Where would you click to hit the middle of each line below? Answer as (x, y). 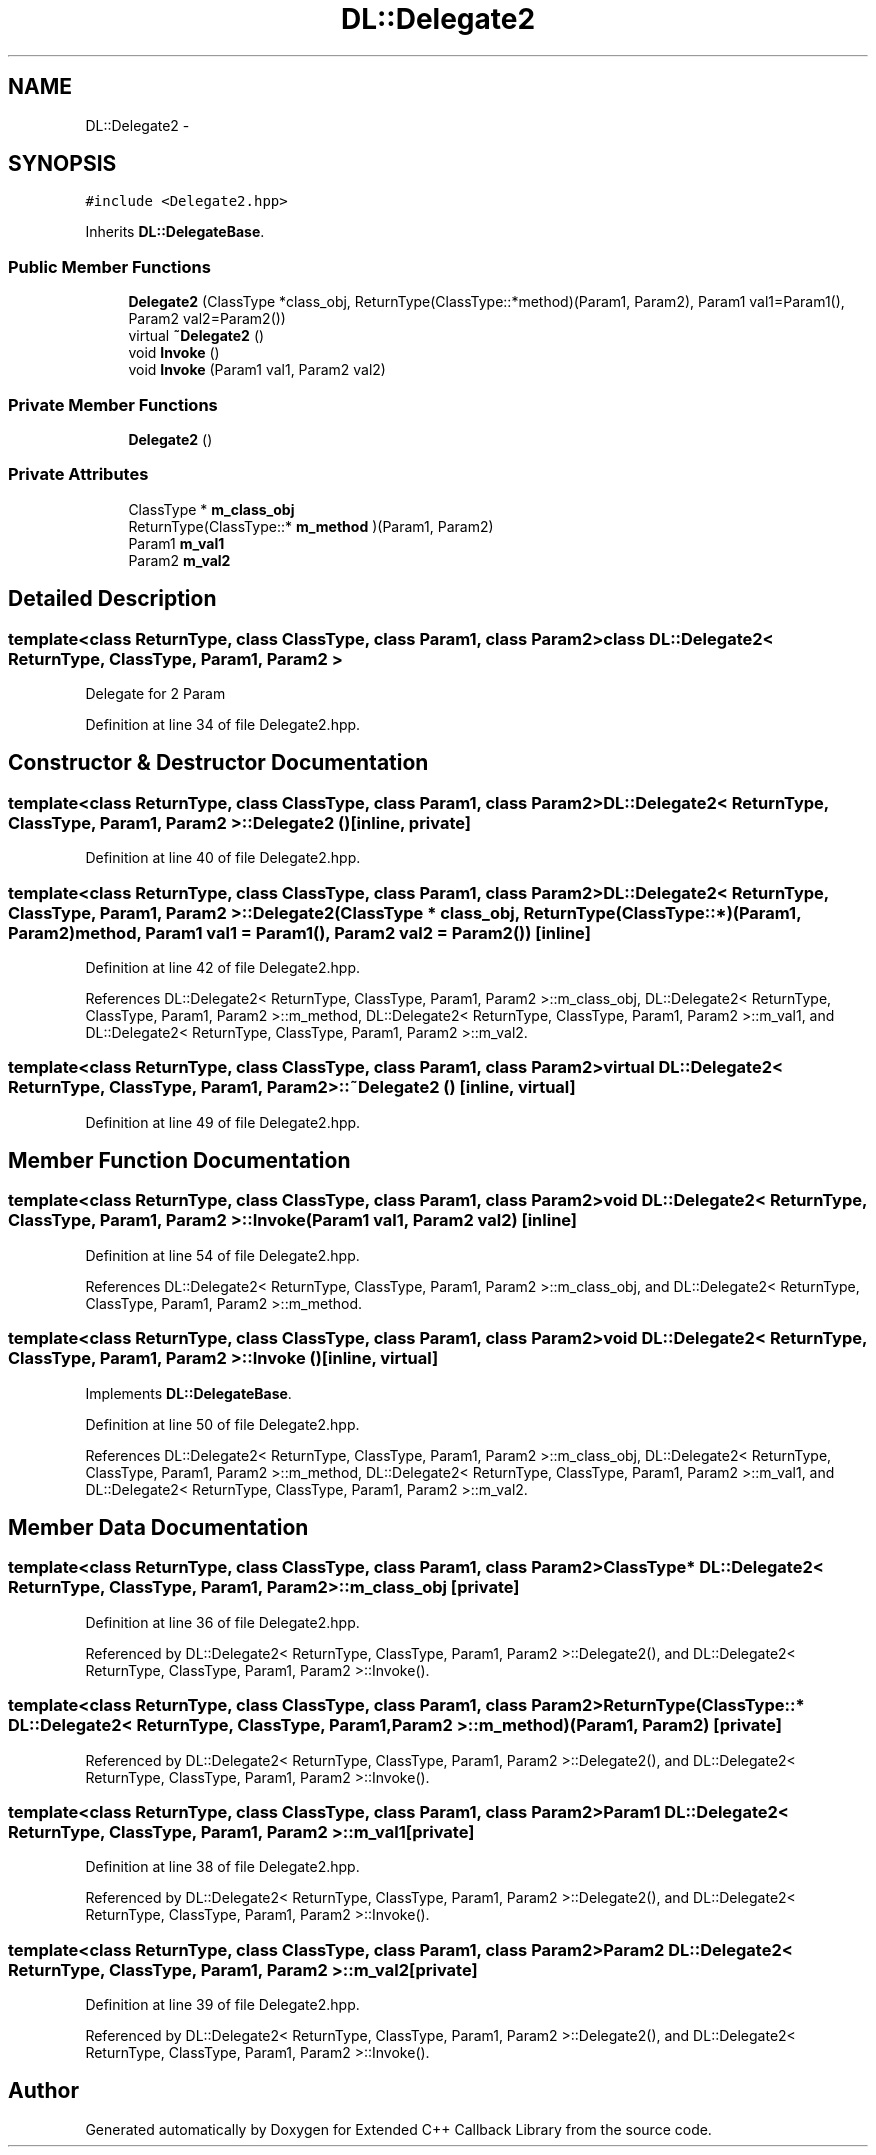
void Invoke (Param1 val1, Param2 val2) (257, 370)
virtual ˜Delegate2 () (196, 336)
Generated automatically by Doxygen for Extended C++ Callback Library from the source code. (398, 2129)
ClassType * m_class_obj (211, 509)
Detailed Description (112, 599)
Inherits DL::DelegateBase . (175, 232)
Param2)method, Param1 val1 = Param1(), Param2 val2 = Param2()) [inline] (299, 932)
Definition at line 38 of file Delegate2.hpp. (222, 1867)
